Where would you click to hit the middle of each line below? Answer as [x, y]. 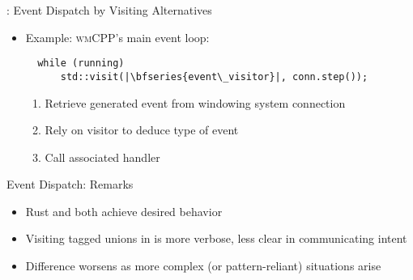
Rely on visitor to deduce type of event [142, 130]
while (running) [81, 64]
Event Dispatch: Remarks [70, 184]
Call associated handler [102, 157]
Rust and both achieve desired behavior [124, 211]
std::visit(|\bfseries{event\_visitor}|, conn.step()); [214, 76]
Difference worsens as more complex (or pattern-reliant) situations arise [203, 266]
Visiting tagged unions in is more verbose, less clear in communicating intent [216, 238]
